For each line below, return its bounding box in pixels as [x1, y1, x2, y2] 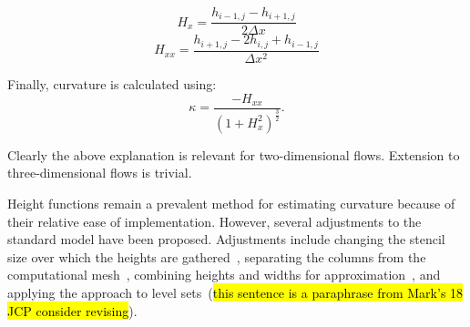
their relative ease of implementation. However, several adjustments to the [7, 211, 422, 230]
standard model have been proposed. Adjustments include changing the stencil [7, 230, 445, 249]
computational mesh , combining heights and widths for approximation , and [7, 265, 441, 284]
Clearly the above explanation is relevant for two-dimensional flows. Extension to [7, 145, 460, 164]
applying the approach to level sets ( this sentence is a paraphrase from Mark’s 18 [7, 282, 464, 301]
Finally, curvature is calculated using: [7, 74, 217, 93]
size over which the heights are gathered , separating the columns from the [7, 247, 426, 266]
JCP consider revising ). [7, 301, 138, 320]
